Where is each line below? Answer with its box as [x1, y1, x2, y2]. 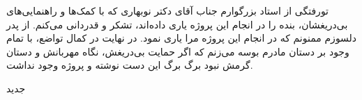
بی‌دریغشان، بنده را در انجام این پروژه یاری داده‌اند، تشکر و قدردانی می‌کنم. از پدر [6, 17, 348, 31]
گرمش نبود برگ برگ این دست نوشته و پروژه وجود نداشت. [6, 58, 253, 72]
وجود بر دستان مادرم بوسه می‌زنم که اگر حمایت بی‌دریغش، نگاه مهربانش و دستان [6, 44, 349, 58]
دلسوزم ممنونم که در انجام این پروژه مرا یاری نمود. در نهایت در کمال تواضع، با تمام [6, 31, 357, 45]
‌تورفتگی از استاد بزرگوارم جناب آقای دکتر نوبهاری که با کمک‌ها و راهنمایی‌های [6, 3, 329, 17]
